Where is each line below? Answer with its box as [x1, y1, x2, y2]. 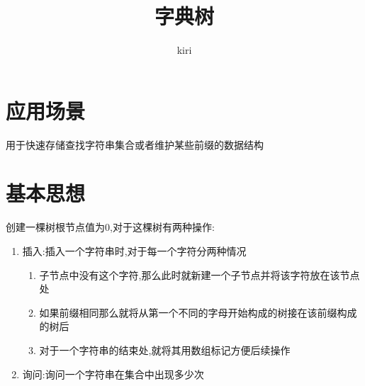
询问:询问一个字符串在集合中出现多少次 [22, 366, 204, 381]
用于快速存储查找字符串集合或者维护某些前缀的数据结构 [6, 137, 264, 152]
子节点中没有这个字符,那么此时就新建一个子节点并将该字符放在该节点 [39, 267, 360, 282]
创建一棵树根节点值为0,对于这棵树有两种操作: [6, 220, 215, 234]
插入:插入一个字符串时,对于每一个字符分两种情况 [22, 243, 247, 258]
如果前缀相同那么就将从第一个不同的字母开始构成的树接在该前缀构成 [39, 305, 357, 319]
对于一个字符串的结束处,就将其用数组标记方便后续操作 [39, 342, 291, 357]
